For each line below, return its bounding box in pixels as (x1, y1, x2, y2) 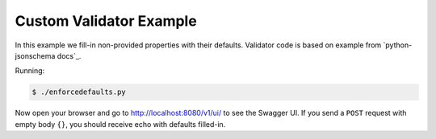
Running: (15, 66, 45, 76)
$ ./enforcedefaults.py (31, 88, 127, 96)
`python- (383, 40, 413, 50)
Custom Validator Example (15, 12, 197, 30)
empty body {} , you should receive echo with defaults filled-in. (15, 119, 226, 129)
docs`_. (57, 51, 82, 60)
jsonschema (15, 51, 56, 60)
